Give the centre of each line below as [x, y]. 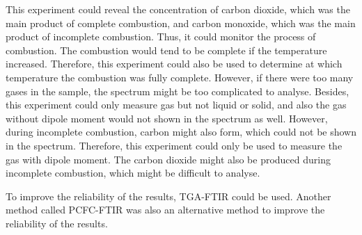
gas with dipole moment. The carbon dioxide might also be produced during [168, 159]
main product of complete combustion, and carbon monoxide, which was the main [181, 23]
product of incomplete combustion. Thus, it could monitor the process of [161, 37]
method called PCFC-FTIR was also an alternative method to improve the [165, 210]
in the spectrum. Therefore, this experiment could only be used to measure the [174, 145]
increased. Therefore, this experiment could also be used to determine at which [174, 64]
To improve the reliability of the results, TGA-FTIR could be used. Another [168, 196]
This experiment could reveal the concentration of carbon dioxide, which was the [178, 9]
